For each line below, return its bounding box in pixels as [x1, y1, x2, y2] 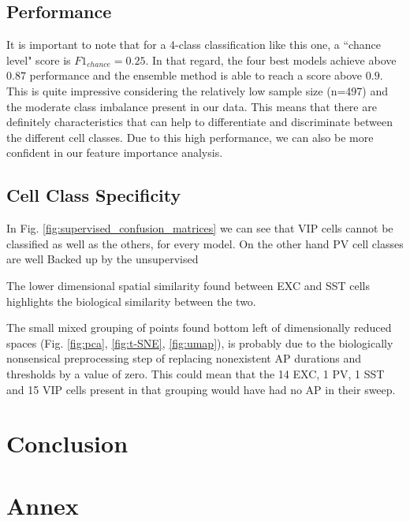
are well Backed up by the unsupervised [6, 251, 199, 267]
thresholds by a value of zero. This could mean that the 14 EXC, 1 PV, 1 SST [6, 365, 385, 381]
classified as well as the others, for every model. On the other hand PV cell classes [6, 235, 404, 251]
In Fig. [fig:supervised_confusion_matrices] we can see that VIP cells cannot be [6, 220, 393, 236]
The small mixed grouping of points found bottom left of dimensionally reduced [6, 319, 392, 336]
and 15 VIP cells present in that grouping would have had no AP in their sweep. [6, 381, 396, 397]
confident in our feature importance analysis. [6, 144, 223, 161]
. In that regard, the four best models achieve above [145, 51, 397, 68]
